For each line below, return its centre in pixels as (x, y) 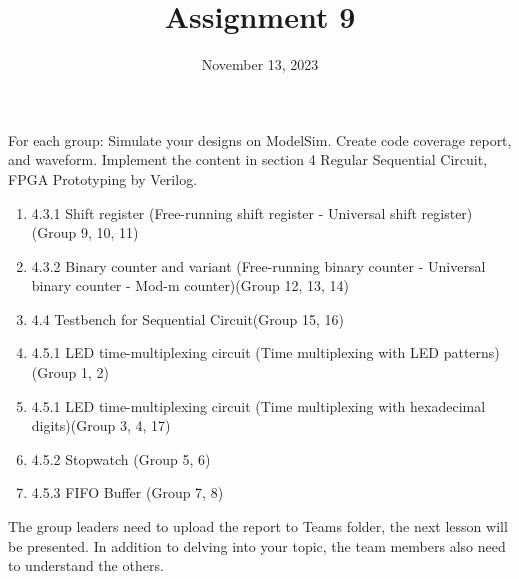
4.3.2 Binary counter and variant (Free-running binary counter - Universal (258, 265)
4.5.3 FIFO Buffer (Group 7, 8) (127, 492)
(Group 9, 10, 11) (85, 232)
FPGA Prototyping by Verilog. (103, 178)
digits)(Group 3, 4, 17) (101, 425)
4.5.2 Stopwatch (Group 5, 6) (121, 458)
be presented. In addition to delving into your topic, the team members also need (257, 545)
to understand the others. (86, 565)
